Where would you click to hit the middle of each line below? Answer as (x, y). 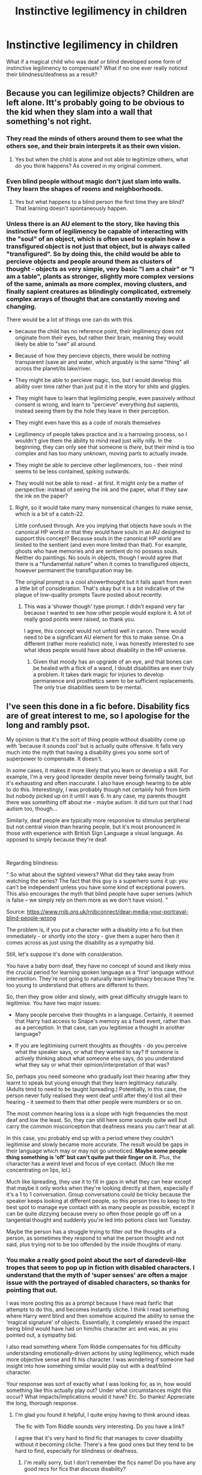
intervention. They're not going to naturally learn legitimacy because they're (100, 979)
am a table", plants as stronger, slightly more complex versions (100, 276)
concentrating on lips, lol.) (38, 1170)
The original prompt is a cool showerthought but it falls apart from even (103, 582)
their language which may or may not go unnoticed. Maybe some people (97, 1151)
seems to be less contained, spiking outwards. (72, 472)
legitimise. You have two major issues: (54, 1003)
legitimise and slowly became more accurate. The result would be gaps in (97, 1145)
